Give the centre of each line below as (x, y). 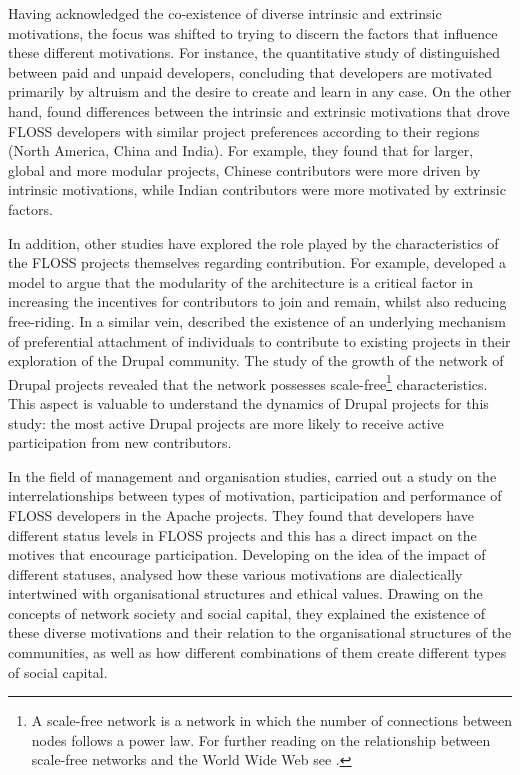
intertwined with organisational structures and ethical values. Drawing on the (245, 593)
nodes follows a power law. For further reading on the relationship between (261, 739)
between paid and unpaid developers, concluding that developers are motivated (250, 71)
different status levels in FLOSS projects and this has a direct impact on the (242, 534)
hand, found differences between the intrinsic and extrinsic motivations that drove (259, 110)
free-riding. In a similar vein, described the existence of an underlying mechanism (257, 320)
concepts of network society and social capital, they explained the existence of (247, 612)
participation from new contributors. (120, 442)
